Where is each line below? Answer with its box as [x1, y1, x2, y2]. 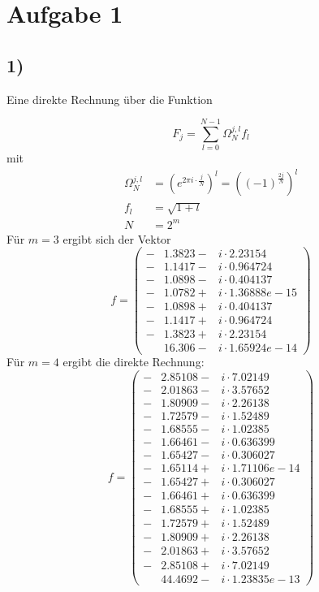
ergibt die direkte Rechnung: [63, 353, 205, 370]
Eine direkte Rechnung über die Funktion [6, 90, 213, 107]
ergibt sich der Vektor [63, 230, 171, 247]
